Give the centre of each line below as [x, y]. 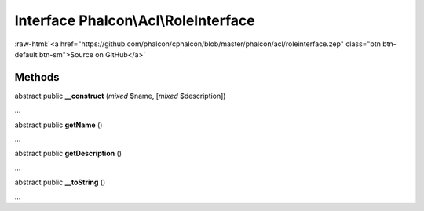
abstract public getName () [58, 125]
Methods [37, 77]
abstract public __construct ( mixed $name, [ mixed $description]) [120, 96]
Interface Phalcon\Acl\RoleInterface [135, 20]
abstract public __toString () [60, 182]
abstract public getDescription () [68, 154]
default [26, 54]
